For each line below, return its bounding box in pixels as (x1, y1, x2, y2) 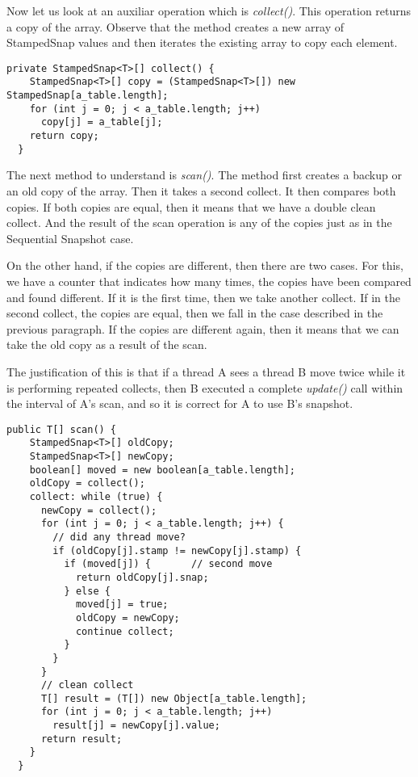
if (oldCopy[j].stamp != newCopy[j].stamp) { (52, 544, 302, 556)
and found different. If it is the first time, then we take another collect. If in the (6, 288, 400, 305)
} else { (64, 585, 111, 597)
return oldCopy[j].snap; (75, 571, 209, 583)
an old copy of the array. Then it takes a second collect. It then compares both (6, 182, 396, 199)
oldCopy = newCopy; (75, 611, 180, 624)
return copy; (29, 130, 99, 142)
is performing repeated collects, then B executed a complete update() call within (6, 379, 403, 396)
